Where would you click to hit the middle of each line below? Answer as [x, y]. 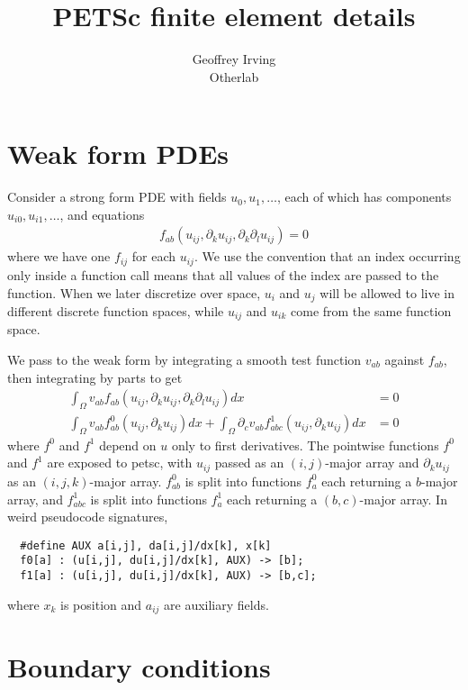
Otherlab [234, 76]
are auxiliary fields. [216, 604]
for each [154, 256]
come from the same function [371, 310]
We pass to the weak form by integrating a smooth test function [184, 360]
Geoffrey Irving [234, 59]
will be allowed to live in [387, 292]
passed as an [249, 463]
